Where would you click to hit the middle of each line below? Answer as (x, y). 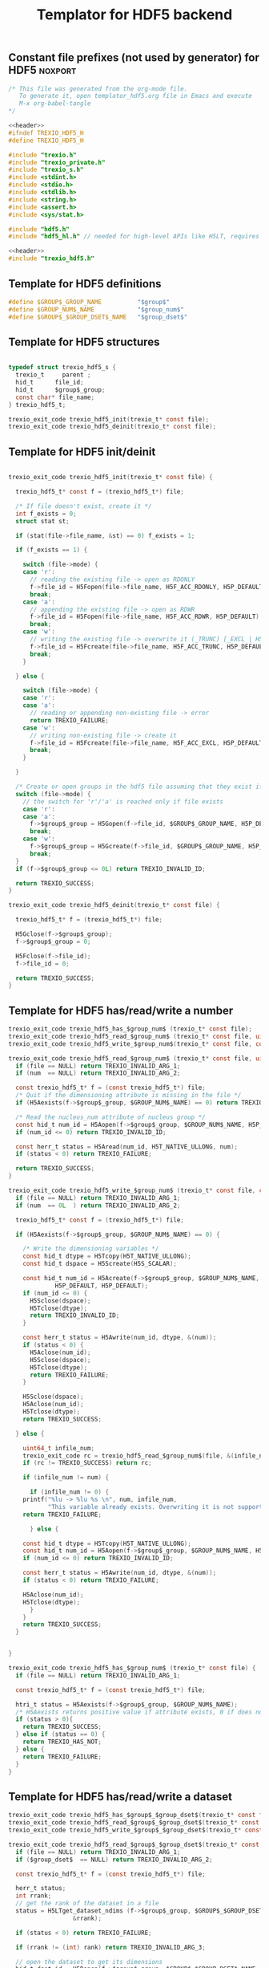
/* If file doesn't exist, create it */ (84, 506)
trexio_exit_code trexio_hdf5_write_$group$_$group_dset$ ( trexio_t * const (136, 1830)
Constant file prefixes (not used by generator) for (134, 58)
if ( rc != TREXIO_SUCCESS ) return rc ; (87, 1463)
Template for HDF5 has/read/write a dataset (120, 1797)
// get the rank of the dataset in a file (87, 1904)
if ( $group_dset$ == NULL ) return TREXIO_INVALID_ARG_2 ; (114, 1860)
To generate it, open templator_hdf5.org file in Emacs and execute (135, 96)
